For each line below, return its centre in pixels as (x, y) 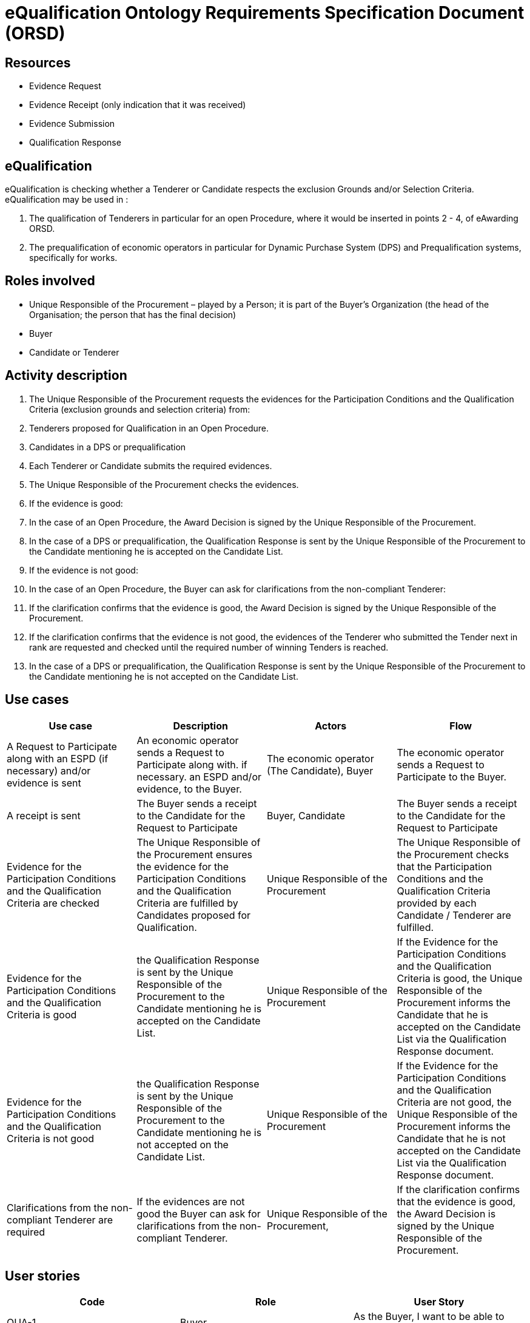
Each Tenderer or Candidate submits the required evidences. (151, 465)
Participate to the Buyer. (452, 777)
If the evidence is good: (76, 503)
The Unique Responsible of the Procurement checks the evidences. (164, 484)
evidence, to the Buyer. (189, 789)
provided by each (437, 903)
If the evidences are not (191, 1201)
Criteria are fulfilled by (187, 903)
